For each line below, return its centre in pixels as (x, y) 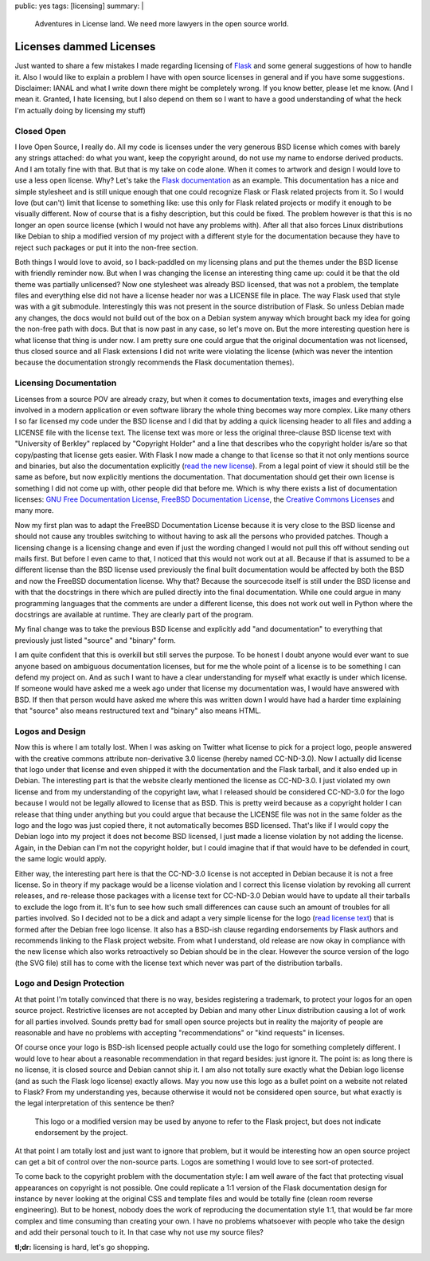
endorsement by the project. (81, 1133)
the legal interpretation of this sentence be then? (94, 1103)
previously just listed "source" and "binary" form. (96, 640)
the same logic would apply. (61, 859)
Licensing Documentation (66, 383)
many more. (34, 510)
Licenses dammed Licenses (85, 47)
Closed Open (41, 131)
